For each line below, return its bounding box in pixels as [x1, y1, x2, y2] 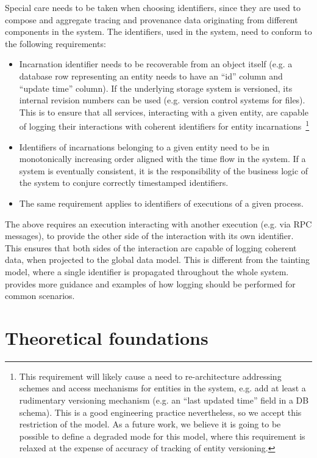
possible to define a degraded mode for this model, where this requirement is [19, 429, 305, 442]
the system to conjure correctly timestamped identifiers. [19, 176, 229, 189]
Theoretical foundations [5, 325, 208, 350]
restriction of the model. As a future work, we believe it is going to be [19, 418, 281, 430]
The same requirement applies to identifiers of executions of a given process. [19, 196, 304, 209]
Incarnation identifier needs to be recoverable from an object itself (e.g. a [19, 57, 293, 70]
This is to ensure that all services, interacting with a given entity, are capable [19, 105, 308, 118]
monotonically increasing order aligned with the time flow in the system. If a [19, 152, 306, 165]
